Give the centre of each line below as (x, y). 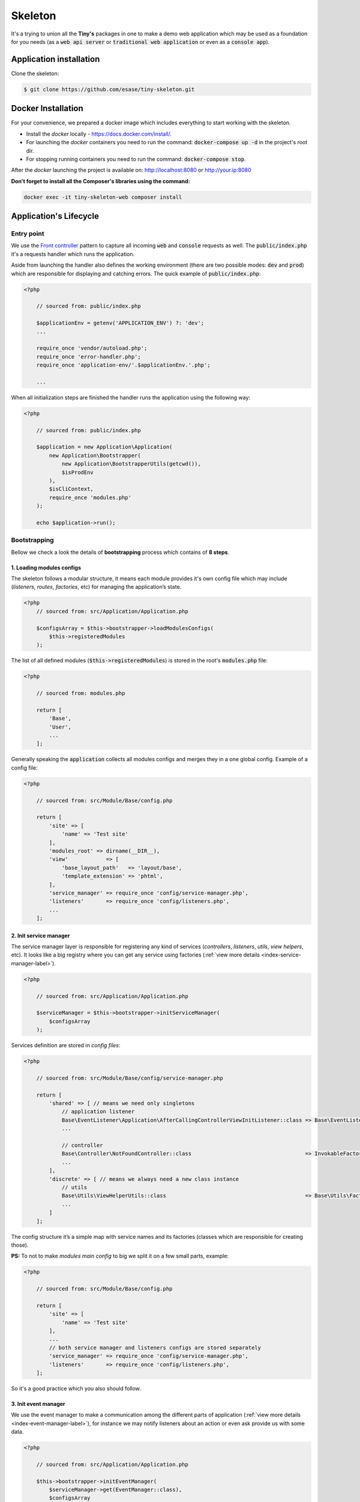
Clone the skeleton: (35, 73)
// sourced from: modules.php (81, 693)
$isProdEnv (78, 472)
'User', (60, 727)
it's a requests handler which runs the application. (73, 254)
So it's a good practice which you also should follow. (76, 1388)
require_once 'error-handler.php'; (88, 357)
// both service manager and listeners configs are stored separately (155, 1348)
